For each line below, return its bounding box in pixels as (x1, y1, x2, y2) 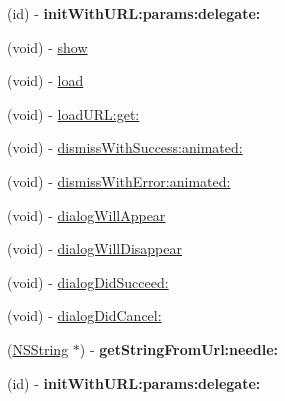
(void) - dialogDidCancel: (7, 305, 162, 326)
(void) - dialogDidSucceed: (7, 271, 169, 292)
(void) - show (7, 36, 88, 57)
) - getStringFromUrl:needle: (79, 338, 279, 359)
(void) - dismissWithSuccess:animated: (7, 137, 243, 158)
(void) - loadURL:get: (7, 103, 140, 124)
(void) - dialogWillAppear (7, 204, 166, 225)
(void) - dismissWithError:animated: (7, 170, 231, 191)
